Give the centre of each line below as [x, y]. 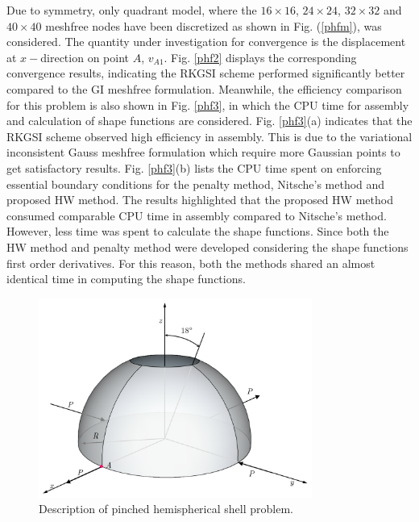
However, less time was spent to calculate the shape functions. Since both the [198, 231]
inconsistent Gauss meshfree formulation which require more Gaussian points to [203, 152]
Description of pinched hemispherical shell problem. [166, 509]
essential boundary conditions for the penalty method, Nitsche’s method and [196, 184]
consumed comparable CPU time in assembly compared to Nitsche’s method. [197, 215]
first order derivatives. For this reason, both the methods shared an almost [191, 263]
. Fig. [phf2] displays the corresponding [260, 57]
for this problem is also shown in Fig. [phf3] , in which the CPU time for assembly [208, 104]
